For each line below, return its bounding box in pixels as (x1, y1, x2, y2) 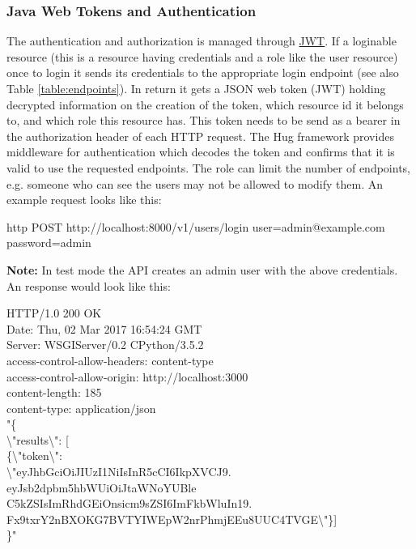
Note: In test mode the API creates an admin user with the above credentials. (6, 261, 398, 278)
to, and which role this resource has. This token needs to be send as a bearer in (6, 112, 401, 129)
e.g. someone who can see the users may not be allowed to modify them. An (6, 175, 383, 192)
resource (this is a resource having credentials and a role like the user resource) (6, 48, 398, 65)
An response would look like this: (6, 277, 171, 294)
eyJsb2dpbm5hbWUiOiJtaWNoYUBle (6, 479, 197, 496)
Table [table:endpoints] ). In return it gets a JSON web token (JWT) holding (6, 80, 386, 96)
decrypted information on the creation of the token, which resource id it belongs (6, 96, 404, 113)
